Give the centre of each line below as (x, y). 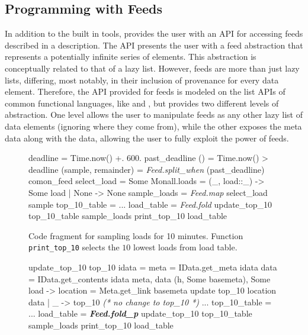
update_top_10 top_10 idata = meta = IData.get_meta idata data (153, 267)
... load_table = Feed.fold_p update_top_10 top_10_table (140, 313)
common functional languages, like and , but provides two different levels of (142, 103)
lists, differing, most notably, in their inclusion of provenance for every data (142, 80)
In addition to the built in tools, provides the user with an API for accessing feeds (154, 33)
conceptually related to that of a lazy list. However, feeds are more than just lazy (152, 68)
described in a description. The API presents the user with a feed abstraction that (154, 45)
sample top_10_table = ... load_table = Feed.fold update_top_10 (150, 204)
